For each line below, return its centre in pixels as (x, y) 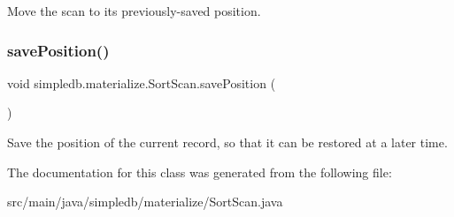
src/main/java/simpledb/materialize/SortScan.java (145, 202)
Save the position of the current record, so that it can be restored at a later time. (227, 142)
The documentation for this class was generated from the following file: (200, 172)
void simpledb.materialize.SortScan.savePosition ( (142, 82)
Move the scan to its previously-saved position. (134, 11)
